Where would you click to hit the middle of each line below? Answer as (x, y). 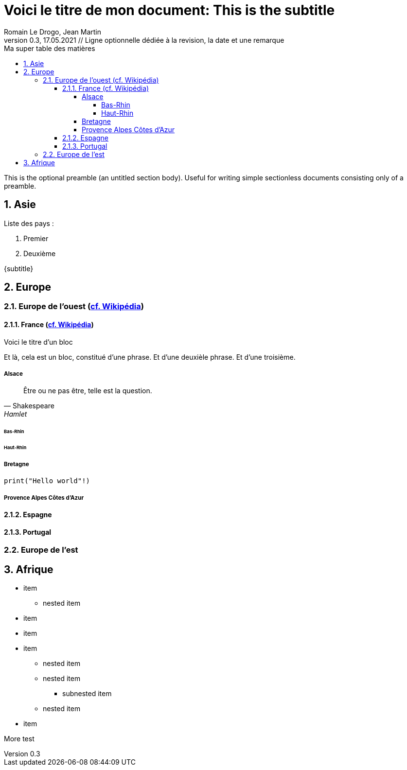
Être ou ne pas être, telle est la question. (88, 391)
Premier (36, 238)
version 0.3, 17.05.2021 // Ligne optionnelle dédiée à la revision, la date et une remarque (144, 40)
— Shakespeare (29, 406)
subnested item (87, 694)
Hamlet (16, 414)
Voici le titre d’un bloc (38, 342)
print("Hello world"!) (47, 481)
